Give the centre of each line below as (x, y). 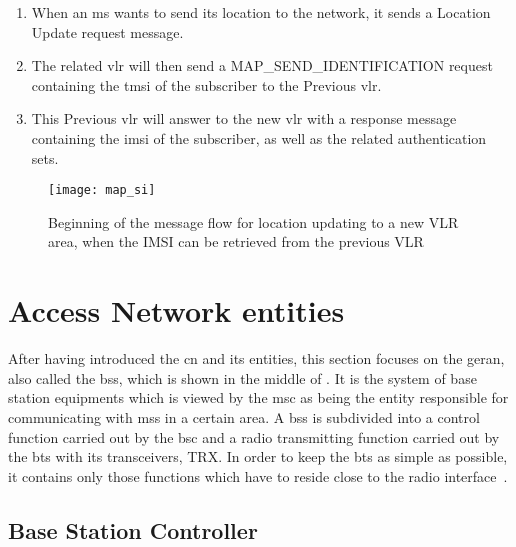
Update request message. (107, 31)
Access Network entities (176, 310)
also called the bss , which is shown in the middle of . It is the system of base (242, 377)
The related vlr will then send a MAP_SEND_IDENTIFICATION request (262, 65)
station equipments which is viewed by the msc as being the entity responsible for (258, 397)
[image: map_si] (102, 190)
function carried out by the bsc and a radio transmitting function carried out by (254, 436)
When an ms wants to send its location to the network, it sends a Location (261, 12)
